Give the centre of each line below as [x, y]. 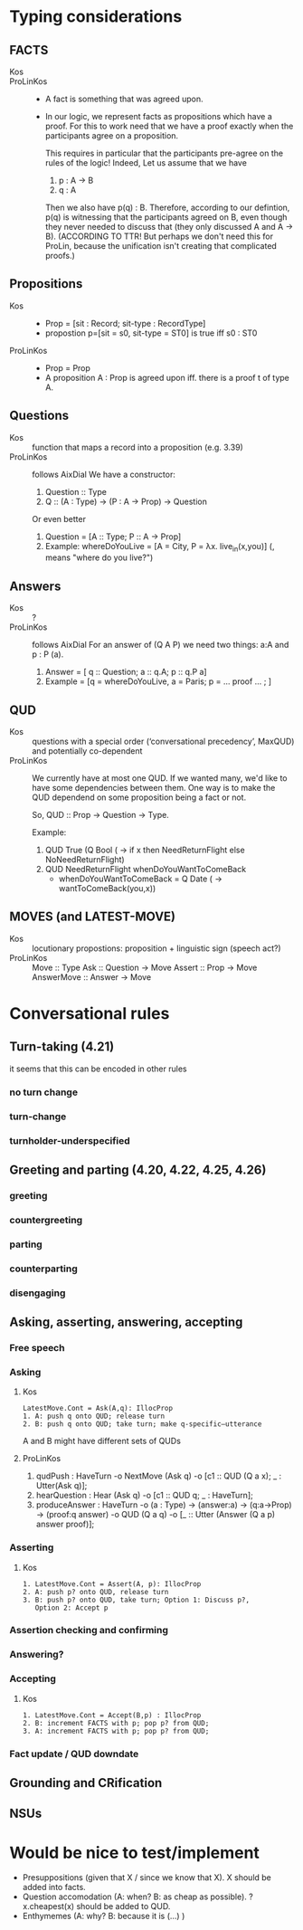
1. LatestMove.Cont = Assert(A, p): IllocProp [112, 1584]
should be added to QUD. [123, 1906]
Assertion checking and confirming [89, 1631]
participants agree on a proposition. [112, 136]
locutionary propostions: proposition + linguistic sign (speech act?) [157, 948]
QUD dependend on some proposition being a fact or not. [139, 797]
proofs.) [60, 256]
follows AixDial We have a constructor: [104, 474]
